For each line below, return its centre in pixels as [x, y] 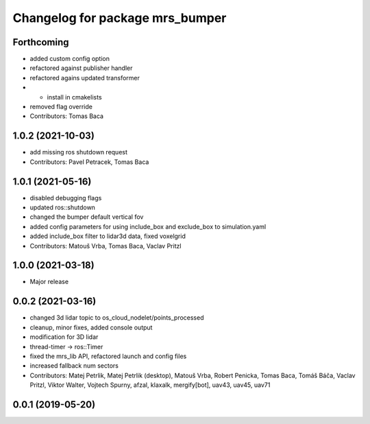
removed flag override [61, 107]
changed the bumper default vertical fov [87, 217]
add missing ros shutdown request [79, 152]
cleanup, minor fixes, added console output [91, 327]
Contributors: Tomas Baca [67, 116]
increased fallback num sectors [74, 366]
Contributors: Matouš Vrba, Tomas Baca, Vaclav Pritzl [106, 246]
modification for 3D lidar [64, 337]
